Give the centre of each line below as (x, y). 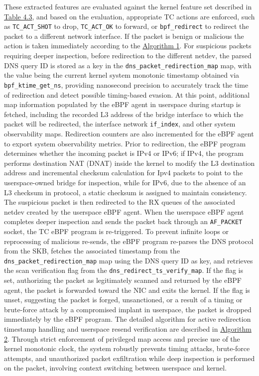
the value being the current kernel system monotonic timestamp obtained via (122, 75)
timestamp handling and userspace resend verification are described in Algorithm (128, 329)
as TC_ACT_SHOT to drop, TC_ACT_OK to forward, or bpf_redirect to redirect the (127, 26)
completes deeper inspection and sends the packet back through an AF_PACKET (123, 221)
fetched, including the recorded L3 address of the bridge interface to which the (124, 114)
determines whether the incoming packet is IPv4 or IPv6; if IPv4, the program (124, 153)
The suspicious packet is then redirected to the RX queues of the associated (120, 202)
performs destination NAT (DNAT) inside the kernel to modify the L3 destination (129, 163)
